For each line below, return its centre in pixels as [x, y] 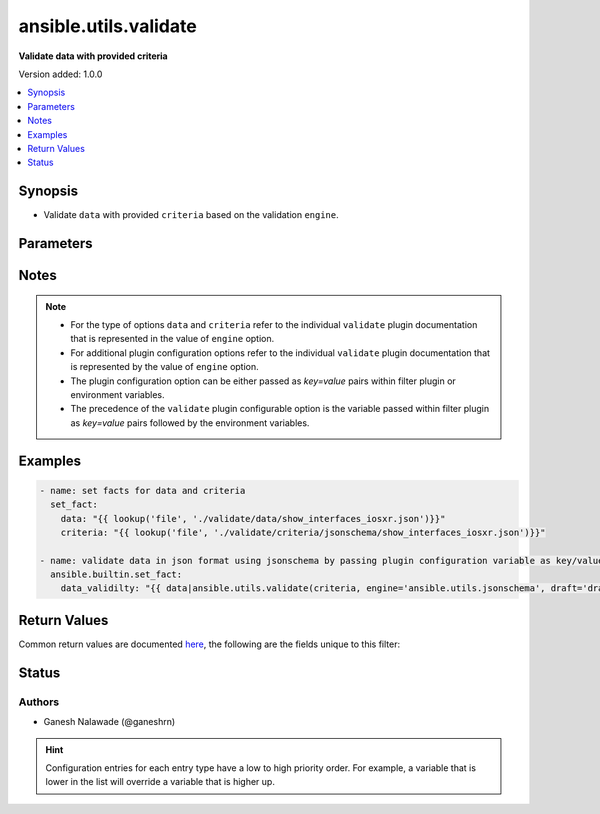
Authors [39, 702]
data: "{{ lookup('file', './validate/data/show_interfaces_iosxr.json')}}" [253, 518]
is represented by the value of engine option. [164, 367]
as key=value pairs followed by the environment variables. [190, 422]
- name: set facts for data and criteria [142, 490]
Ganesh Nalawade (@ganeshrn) [109, 722]
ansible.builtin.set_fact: [116, 574]
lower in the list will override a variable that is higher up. [160, 782]
